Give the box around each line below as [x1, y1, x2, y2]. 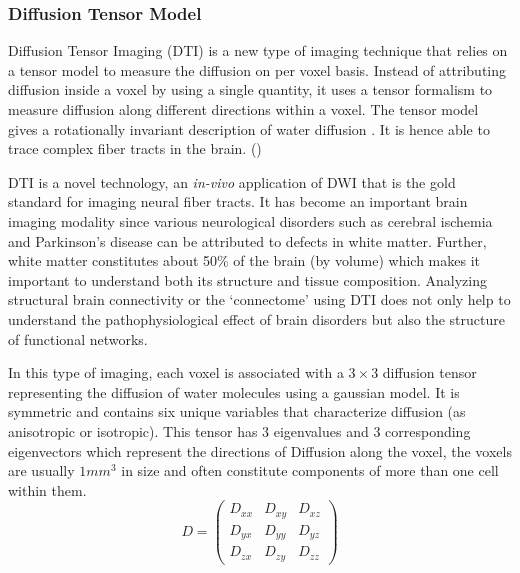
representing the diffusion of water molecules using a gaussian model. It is [8, 381, 460, 402]
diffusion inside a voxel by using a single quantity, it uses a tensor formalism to [8, 79, 493, 100]
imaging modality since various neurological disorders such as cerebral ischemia [8, 210, 493, 231]
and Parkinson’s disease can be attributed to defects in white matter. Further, [8, 230, 487, 251]
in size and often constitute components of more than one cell [121, 460, 499, 481]
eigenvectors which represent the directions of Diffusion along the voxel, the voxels [8, 440, 512, 461]
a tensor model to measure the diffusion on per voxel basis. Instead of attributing [8, 59, 507, 80]
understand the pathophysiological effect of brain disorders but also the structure [8, 308, 505, 329]
